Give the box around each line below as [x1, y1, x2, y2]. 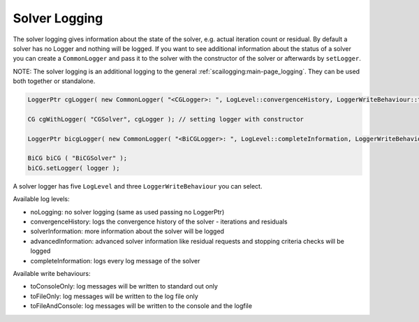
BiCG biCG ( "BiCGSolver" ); [27, 154, 128, 162]
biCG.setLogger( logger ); [27, 164, 120, 172]
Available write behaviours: [13, 269, 91, 277]
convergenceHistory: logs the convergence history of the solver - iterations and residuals [30, 217, 288, 226]
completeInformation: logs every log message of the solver [30, 256, 200, 265]
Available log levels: [13, 195, 70, 203]
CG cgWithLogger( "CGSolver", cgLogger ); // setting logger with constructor [27, 115, 304, 123]
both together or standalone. [13, 77, 96, 85]
